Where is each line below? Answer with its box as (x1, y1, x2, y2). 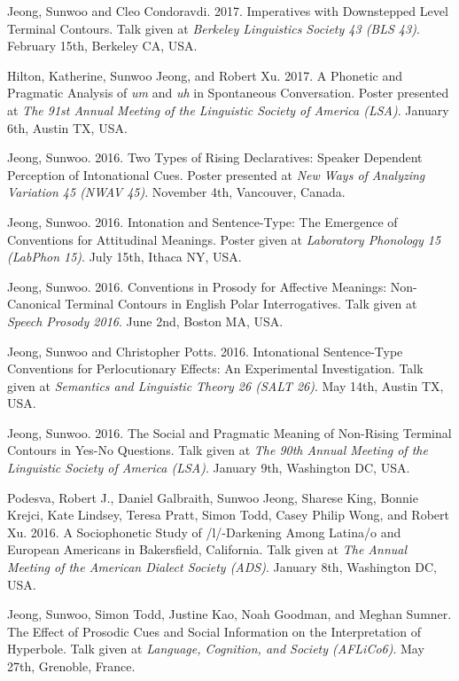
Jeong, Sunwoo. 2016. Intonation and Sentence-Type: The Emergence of (7, 212, 398, 231)
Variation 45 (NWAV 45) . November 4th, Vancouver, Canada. (7, 183, 346, 201)
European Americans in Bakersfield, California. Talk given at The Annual (7, 540, 408, 559)
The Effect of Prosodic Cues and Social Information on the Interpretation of (7, 622, 421, 640)
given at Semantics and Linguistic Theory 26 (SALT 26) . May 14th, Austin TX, (7, 376, 444, 395)
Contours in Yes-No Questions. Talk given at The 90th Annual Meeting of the (7, 441, 428, 459)
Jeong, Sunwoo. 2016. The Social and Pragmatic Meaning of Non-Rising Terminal (7, 423, 452, 442)
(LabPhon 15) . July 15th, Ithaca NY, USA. (7, 247, 242, 266)
